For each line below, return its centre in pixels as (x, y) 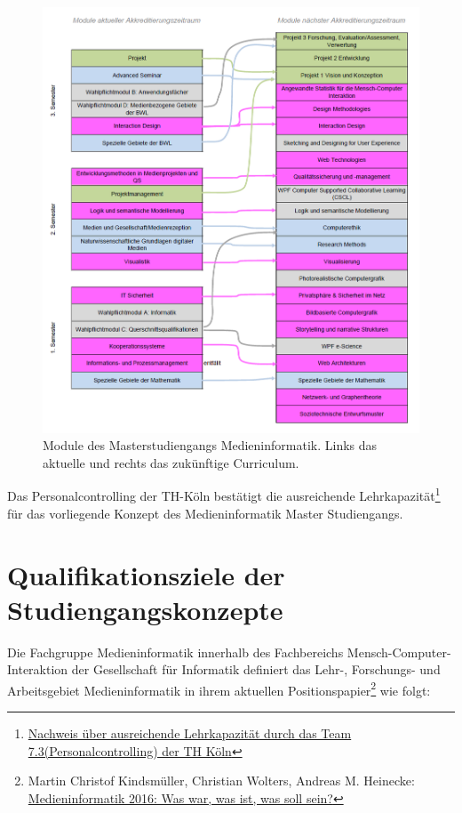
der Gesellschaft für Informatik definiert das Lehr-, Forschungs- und (256, 669)
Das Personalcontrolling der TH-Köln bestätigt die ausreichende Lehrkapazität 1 (224, 495)
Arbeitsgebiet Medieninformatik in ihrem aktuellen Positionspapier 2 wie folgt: (219, 688)
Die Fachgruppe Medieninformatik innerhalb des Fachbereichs (175, 652)
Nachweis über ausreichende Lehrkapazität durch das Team (190, 733)
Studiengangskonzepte (145, 609)
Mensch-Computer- (399, 652)
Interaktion (38, 669)
